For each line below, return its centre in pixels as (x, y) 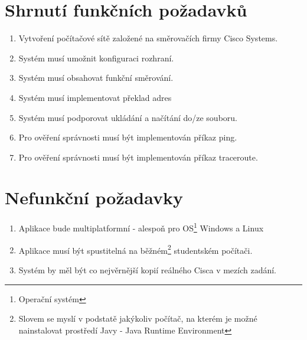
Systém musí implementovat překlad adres (95, 97)
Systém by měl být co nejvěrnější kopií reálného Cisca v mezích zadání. (148, 269)
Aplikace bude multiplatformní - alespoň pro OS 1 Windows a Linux (141, 227)
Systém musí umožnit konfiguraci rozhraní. (96, 58)
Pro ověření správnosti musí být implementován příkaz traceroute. (138, 157)
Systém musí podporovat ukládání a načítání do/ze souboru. (128, 117)
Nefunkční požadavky (94, 197)
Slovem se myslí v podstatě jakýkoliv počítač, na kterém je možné (138, 318)
